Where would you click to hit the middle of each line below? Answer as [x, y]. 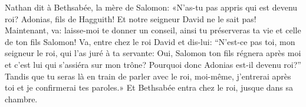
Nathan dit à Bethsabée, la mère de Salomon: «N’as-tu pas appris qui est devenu [151, 7]
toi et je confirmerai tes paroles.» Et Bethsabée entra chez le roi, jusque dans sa [149, 87]
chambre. [21, 99]
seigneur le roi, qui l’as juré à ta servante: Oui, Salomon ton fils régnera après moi [153, 53]
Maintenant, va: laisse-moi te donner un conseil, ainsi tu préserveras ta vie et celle [153, 30]
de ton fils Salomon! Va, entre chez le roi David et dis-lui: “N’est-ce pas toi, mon [150, 41]
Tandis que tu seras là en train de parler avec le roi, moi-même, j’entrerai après [148, 76]
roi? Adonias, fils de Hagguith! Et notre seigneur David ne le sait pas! [131, 18]
